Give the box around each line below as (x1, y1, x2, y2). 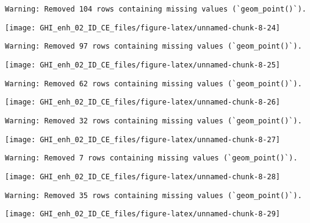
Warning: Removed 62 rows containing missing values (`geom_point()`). (5, 79, 302, 88)
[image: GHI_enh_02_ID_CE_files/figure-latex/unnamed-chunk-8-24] (5, 23, 281, 32)
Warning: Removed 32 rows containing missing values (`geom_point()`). (5, 116, 302, 125)
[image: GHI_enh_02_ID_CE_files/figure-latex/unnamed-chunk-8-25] (5, 60, 281, 69)
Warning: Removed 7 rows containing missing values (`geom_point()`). (5, 154, 298, 163)
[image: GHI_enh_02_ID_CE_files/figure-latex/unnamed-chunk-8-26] (5, 98, 281, 107)
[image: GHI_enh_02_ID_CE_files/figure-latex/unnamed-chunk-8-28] (5, 172, 281, 181)
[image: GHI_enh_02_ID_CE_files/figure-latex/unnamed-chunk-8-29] (5, 210, 281, 219)
